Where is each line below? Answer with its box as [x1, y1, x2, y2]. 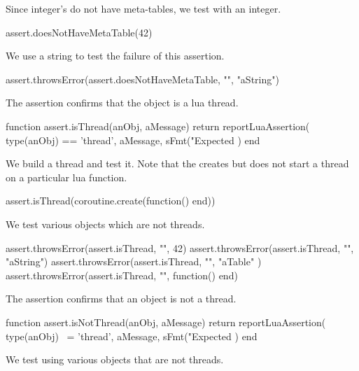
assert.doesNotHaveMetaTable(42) [6, 24, 153, 39]
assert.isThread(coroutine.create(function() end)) [6, 193, 216, 208]
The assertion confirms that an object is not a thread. [6, 291, 237, 306]
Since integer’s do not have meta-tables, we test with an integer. [6, 1, 281, 15]
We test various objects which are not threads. [6, 216, 205, 231]
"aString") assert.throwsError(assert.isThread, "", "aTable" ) [6, 254, 262, 269]
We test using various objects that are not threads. [6, 352, 224, 367]
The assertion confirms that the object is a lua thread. [6, 95, 239, 110]
